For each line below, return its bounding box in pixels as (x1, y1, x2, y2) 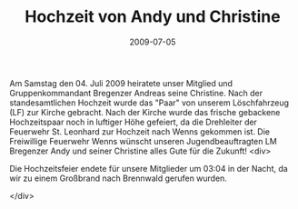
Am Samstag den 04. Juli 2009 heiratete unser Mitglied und (9, 77, 233, 88)
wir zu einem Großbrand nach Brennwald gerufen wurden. (9, 173, 227, 184)
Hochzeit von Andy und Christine (25, 6, 281, 27)
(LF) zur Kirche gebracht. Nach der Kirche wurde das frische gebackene (9, 106, 281, 117)
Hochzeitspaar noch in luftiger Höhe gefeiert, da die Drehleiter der (9, 116, 257, 127)
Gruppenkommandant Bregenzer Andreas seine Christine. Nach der (9, 87, 263, 98)
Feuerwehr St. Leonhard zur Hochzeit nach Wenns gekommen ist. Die (9, 125, 271, 137)
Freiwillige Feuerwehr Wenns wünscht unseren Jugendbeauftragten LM (9, 135, 277, 146)
